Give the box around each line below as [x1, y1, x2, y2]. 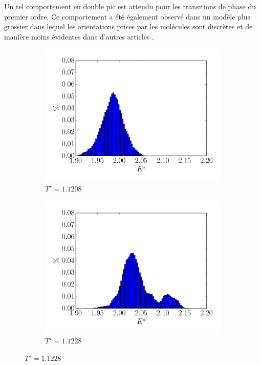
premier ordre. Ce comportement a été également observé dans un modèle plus [4, 11, 251, 22]
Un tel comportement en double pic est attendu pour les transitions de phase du [4, 1, 256, 11]
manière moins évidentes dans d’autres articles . [4, 31, 154, 42]
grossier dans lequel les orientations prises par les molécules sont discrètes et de [4, 21, 253, 32]
